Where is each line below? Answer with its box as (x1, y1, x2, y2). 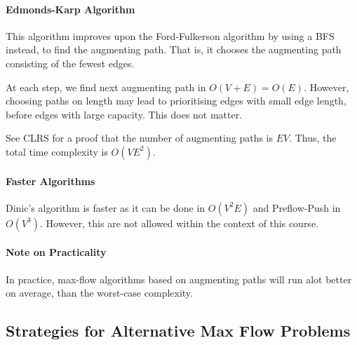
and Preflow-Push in (252, 200, 341, 215)
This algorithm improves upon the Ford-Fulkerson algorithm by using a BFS (6, 28, 335, 43)
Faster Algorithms (6, 173, 95, 188)
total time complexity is (6, 144, 108, 158)
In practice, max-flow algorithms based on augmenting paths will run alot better (6, 271, 352, 286)
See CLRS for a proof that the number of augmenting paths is (6, 130, 274, 145)
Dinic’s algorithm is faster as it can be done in (6, 200, 206, 215)
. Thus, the (289, 130, 337, 145)
